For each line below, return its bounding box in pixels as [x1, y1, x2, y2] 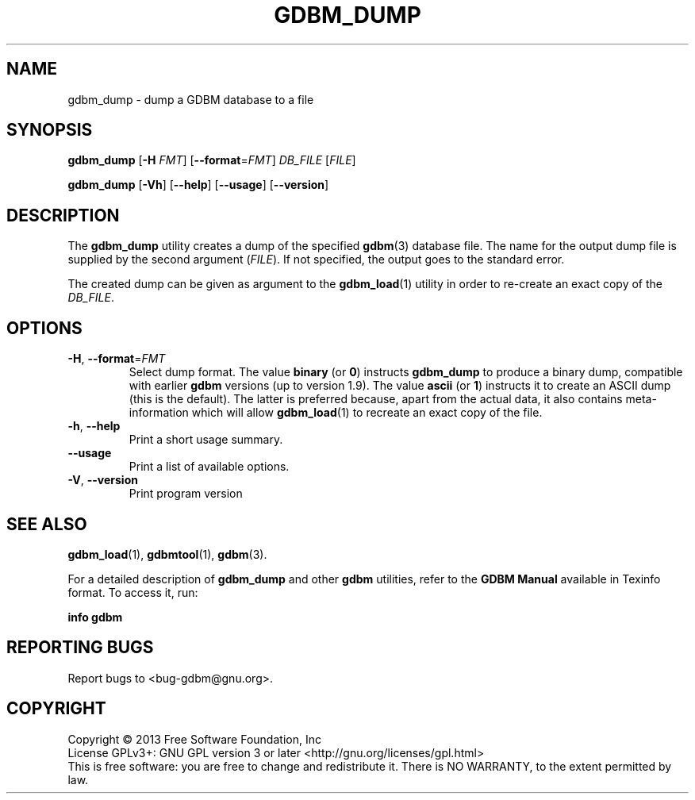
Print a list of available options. [129, 460, 290, 474]
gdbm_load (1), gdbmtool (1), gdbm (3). [67, 547, 267, 561]
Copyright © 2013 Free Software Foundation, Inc [67, 732, 321, 746]
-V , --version [67, 473, 138, 487]
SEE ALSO [6, 513, 87, 534]
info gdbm [67, 610, 123, 624]
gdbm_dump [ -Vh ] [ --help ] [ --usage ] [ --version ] [67, 178, 329, 192]
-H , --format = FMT [67, 352, 166, 366]
